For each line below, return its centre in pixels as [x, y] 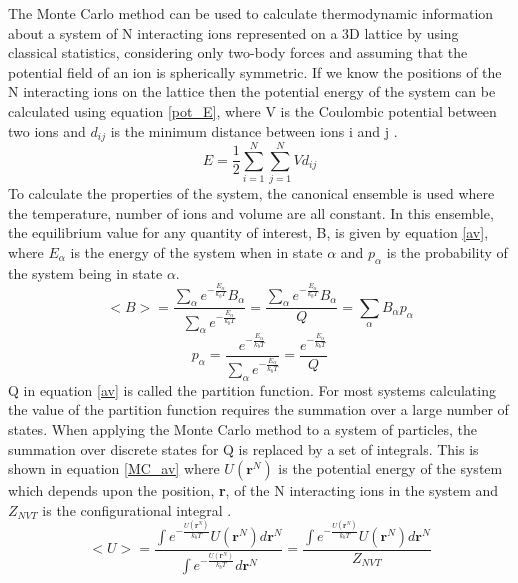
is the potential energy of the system [390, 468]
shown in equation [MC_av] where [114, 468]
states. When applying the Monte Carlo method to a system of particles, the [243, 428]
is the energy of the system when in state [196, 251]
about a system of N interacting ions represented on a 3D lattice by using [233, 32]
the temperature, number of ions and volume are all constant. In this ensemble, [251, 212]
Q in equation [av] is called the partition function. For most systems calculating [252, 389]
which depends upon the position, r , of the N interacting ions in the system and [253, 490]
